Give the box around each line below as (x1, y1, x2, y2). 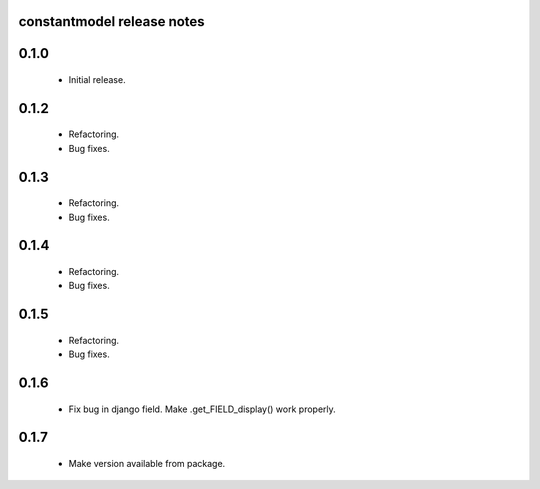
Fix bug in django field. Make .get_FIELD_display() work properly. (68, 403, 337, 415)
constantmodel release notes (18, 13, 205, 30)
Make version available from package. (68, 458, 226, 470)
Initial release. (68, 74, 126, 86)
